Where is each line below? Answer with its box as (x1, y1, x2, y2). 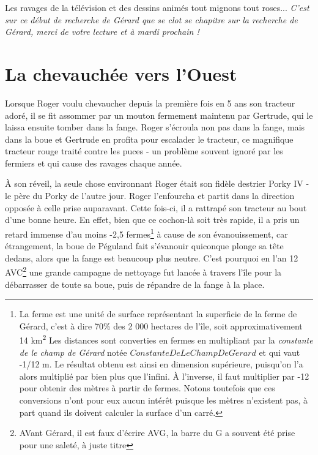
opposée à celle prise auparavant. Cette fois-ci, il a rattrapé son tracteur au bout (5, 201, 307, 214)
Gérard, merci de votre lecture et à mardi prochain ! (5, 25, 199, 38)
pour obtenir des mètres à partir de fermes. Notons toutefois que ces (19, 382, 275, 394)
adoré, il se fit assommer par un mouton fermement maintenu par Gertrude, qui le (5, 108, 313, 121)
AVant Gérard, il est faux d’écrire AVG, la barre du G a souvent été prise (19, 426, 295, 439)
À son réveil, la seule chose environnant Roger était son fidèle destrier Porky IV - (5, 177, 309, 190)
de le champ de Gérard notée (19, 345, 127, 358)
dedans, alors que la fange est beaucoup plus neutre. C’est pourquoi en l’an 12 (5, 251, 298, 264)
